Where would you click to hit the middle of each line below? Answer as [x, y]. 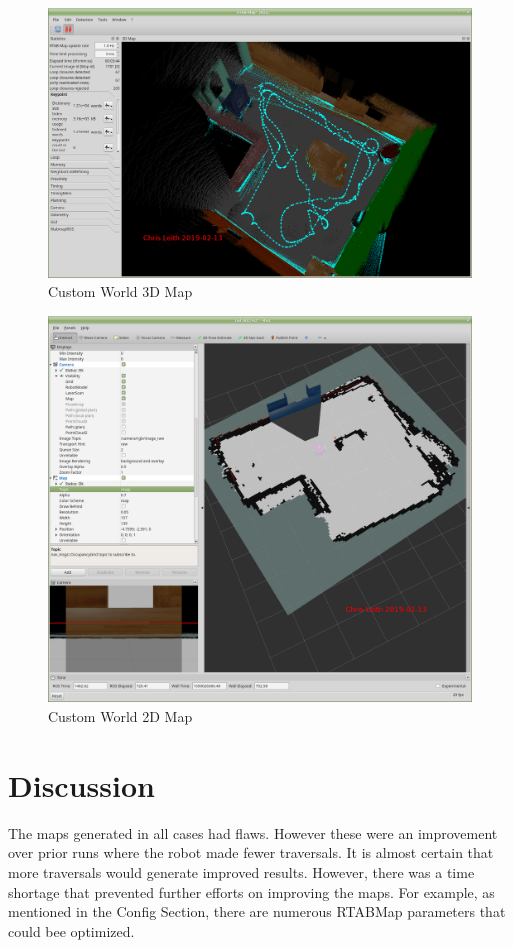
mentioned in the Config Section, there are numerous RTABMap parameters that [257, 911]
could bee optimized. [71, 930]
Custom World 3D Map [120, 291]
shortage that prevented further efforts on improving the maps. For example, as [251, 891]
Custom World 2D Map [120, 716]
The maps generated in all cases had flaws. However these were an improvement [253, 832]
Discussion [81, 784]
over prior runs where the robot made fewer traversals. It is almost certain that [251, 852]
